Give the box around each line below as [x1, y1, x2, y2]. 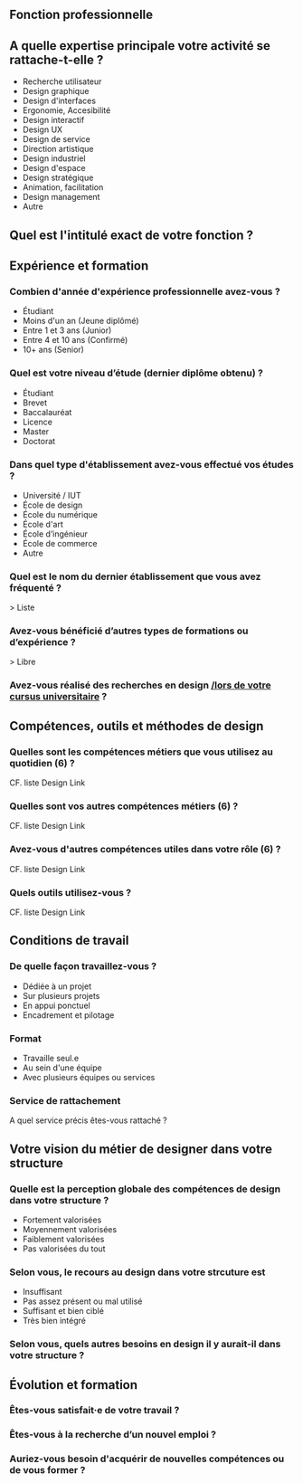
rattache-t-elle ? [9, 52, 104, 67]
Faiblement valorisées [22, 1233, 105, 1244]
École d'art [22, 518, 63, 529]
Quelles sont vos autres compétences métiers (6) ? [9, 800, 239, 813]
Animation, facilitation [22, 182, 104, 193]
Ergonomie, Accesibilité [22, 105, 111, 116]
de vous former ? [9, 1464, 86, 1477]
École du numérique [22, 509, 98, 519]
